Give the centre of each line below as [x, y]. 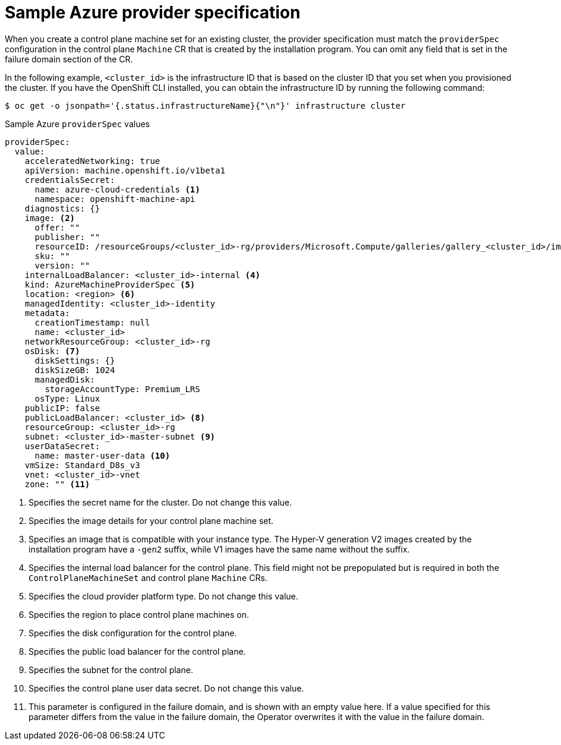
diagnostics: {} [62, 208]
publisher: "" [67, 237]
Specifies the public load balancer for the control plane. [137, 651]
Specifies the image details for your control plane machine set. [151, 520]
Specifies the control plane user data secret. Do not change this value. [166, 688]
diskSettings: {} [75, 360]
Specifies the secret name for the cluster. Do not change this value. [160, 502]
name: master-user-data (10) [103, 455]
